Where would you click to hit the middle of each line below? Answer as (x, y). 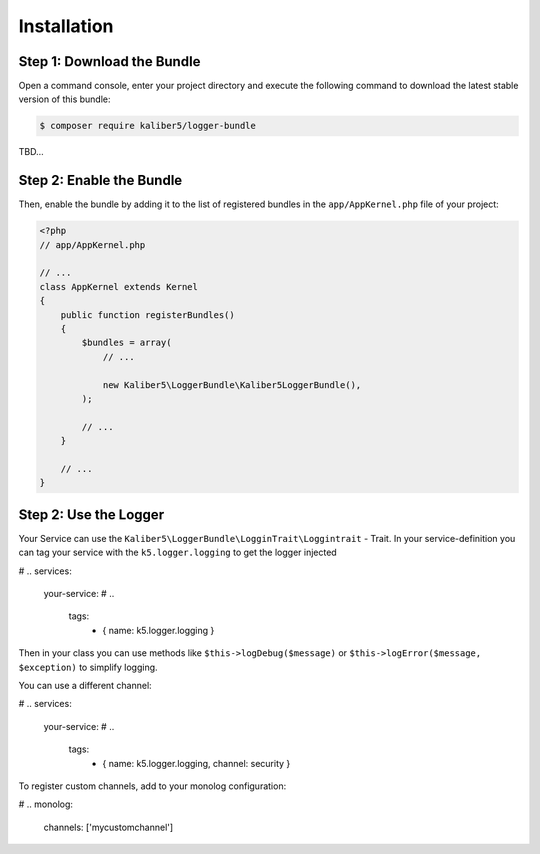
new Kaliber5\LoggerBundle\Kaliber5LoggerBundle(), (232, 384)
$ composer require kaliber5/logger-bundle (148, 126)
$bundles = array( (126, 343)
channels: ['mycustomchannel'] (108, 827)
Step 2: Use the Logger (91, 514)
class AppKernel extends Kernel (119, 286)
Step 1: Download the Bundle (109, 61)
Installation (66, 26)
